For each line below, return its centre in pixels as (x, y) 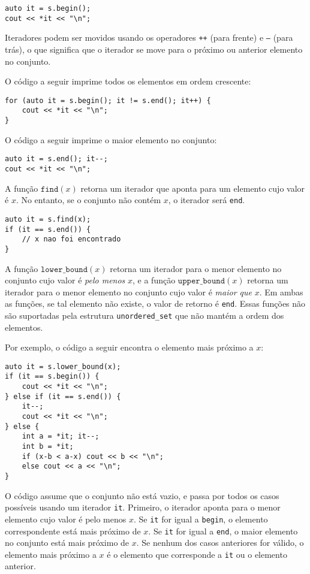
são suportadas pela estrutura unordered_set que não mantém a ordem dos (145, 315)
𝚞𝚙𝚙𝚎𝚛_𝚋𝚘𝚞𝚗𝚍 (201, 281)
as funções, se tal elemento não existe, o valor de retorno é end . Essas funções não (155, 303)
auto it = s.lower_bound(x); (63, 366)
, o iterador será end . (207, 200)
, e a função (154, 280)
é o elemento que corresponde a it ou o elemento (197, 554)
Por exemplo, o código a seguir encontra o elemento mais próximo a (129, 347)
